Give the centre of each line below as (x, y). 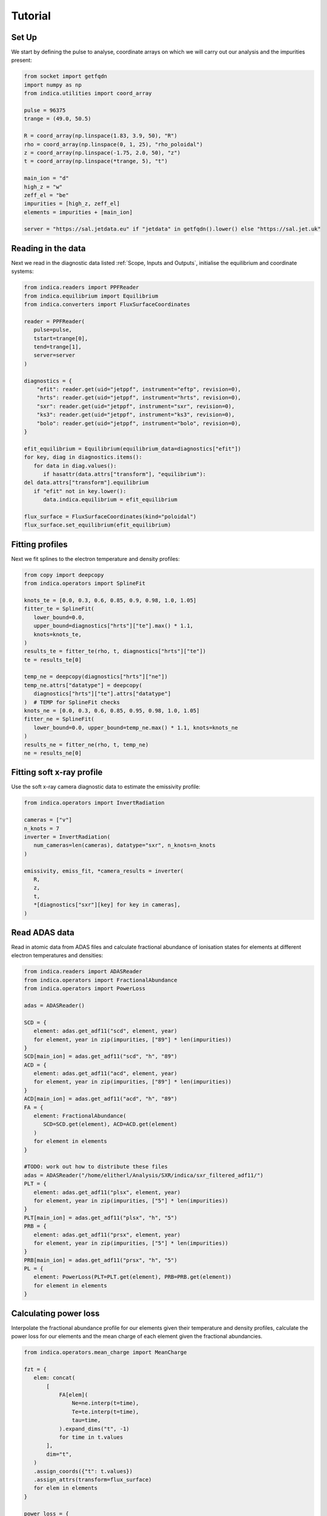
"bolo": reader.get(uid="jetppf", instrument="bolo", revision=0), (139, 423)
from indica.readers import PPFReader (81, 287)
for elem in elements (66, 1488)
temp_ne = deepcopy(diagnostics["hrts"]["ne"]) (96, 677)
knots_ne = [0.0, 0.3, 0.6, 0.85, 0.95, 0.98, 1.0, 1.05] (112, 711)
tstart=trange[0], (61, 338)
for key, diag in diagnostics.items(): (83, 457)
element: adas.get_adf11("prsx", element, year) (107, 1235)
